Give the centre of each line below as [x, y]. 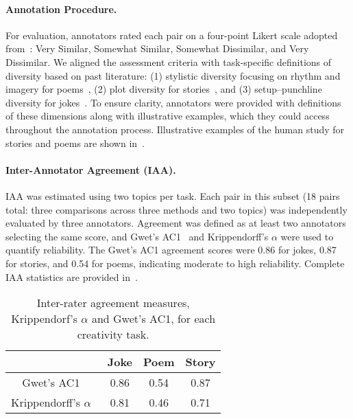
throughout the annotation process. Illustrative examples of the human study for [175, 129]
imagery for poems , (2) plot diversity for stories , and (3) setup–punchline [164, 89]
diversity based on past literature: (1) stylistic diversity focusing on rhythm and [173, 75]
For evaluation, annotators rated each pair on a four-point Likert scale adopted [172, 35]
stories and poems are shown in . [75, 143]
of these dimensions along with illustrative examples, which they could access [168, 116]
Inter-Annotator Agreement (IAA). [91, 169]
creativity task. [113, 335]
